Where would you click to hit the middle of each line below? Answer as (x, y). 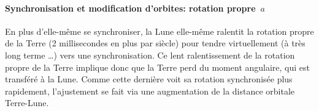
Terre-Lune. (27, 103)
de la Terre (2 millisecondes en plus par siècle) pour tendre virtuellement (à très (155, 43)
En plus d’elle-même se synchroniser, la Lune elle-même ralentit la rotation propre (159, 31)
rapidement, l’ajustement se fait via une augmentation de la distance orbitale (150, 91)
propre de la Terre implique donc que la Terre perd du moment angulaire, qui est (158, 67)
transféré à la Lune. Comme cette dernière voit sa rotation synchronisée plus (149, 79)
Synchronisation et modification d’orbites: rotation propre (130, 8)
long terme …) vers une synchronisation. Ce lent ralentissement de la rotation (150, 55)
